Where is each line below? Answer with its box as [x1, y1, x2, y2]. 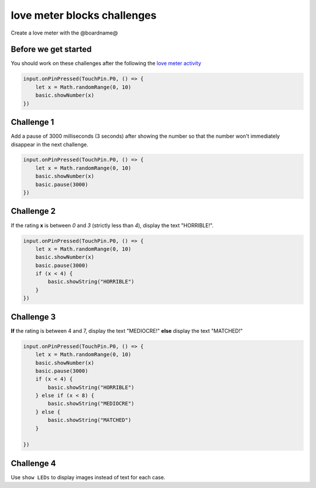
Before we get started [11, 45, 92, 54]
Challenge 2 [11, 206, 56, 216]
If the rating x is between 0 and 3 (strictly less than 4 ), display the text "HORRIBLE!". [11, 221, 214, 228]
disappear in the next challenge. [11, 141, 88, 148]
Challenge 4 [11, 458, 56, 468]
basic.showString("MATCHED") [47, 417, 132, 424]
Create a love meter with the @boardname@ [11, 29, 118, 36]
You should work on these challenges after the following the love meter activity [11, 60, 201, 67]
